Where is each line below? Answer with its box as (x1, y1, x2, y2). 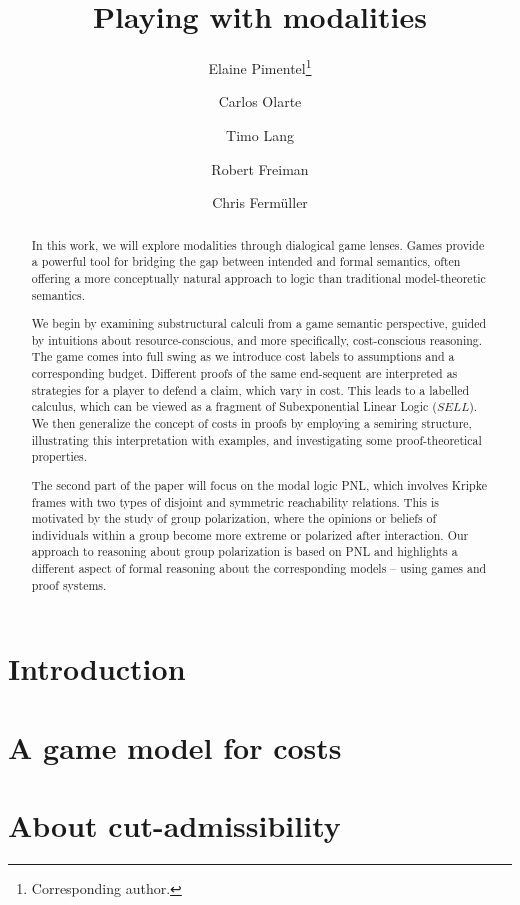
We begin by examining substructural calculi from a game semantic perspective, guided (31, 315, 487, 332)
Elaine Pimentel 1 (208, 55, 312, 78)
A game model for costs (8, 726, 342, 767)
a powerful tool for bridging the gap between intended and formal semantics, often (31, 253, 461, 270)
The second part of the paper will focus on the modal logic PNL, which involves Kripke (31, 476, 487, 493)
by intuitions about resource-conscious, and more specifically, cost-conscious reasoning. (31, 331, 483, 348)
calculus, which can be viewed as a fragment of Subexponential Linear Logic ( (31, 398, 437, 415)
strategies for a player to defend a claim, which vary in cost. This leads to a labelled (31, 381, 470, 398)
